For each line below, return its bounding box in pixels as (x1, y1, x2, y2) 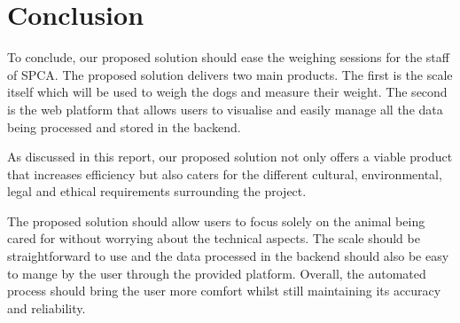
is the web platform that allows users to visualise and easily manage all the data (7, 99, 443, 118)
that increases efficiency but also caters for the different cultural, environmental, (7, 164, 442, 183)
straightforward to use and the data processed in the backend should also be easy (7, 247, 449, 265)
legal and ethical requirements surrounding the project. (7, 182, 307, 201)
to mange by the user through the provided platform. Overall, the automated (7, 264, 426, 282)
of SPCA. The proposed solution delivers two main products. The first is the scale (7, 65, 453, 83)
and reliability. (7, 298, 86, 317)
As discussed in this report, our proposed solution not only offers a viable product (7, 147, 453, 166)
